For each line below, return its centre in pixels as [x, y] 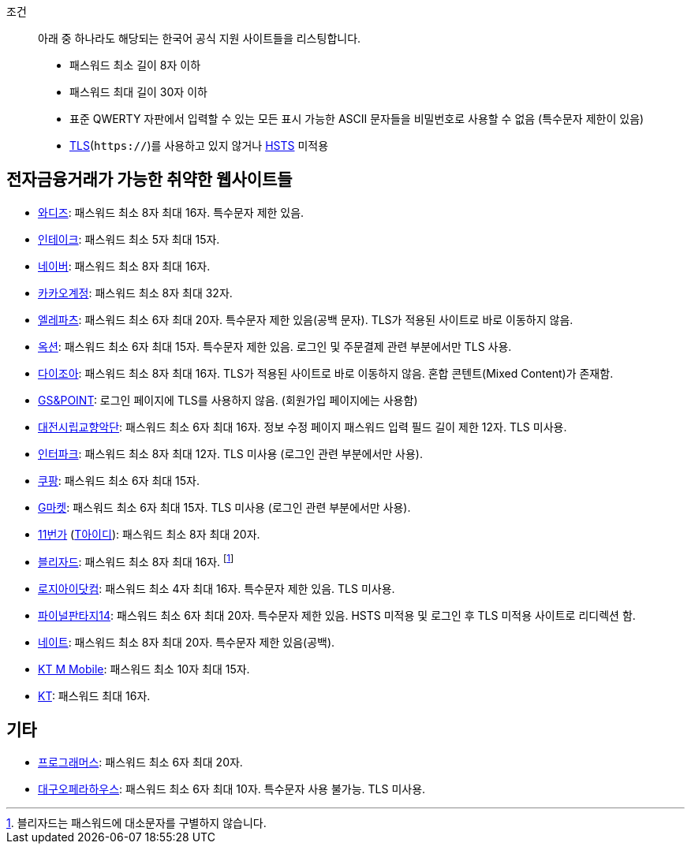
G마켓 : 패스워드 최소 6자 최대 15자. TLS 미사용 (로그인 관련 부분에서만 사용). [224, 507]
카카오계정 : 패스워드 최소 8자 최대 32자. [135, 293]
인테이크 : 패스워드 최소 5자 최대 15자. [129, 239]
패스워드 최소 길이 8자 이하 [135, 65]
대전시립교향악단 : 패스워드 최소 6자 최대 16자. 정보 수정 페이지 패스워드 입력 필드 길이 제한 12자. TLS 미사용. [303, 427]
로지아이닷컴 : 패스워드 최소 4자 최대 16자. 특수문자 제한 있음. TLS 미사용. [217, 588]
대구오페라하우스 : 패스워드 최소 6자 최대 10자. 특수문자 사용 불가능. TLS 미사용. [232, 789]
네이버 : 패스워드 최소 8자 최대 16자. [124, 266]
